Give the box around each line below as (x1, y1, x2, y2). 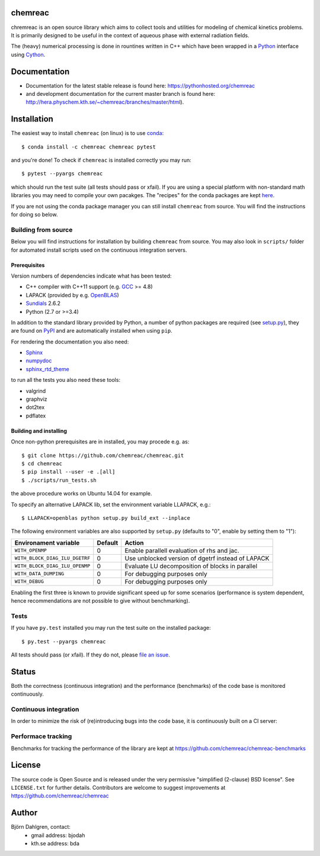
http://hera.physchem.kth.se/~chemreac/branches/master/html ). (25, 98, 184, 106)
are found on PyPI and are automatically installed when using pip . (11, 327, 173, 334)
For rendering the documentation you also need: (11, 338, 129, 345)
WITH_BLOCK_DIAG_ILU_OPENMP (14, 563, 91, 569)
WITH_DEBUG (14, 578, 44, 585)
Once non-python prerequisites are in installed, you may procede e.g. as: (11, 438, 190, 445)
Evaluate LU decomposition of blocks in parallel (124, 562, 258, 570)
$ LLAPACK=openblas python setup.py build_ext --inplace (21, 514, 191, 521)
